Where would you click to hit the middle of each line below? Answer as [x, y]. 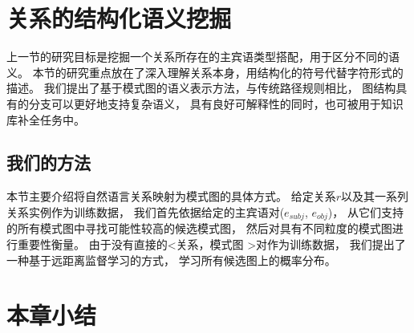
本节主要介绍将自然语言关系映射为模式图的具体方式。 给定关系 [171, 196]
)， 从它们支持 [365, 211]
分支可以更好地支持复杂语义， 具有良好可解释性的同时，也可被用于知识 [216, 103]
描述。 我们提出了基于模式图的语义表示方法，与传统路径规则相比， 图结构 [201, 88]
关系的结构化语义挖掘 [119, 18]
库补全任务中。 [46, 119]
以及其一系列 [375, 196]
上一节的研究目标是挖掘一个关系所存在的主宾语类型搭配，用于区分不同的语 [203, 57]
